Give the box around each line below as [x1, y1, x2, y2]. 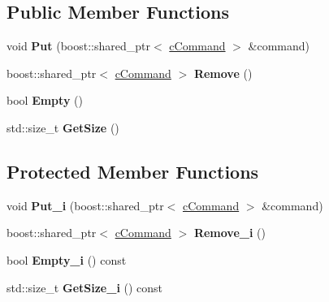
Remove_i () [193, 224, 266, 241]
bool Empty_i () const [6, 251, 127, 268]
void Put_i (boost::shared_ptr [6, 196, 164, 214]
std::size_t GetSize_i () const [6, 278, 163, 296]
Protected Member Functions [6, 158, 259, 183]
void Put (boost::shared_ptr [6, 37, 150, 54]
